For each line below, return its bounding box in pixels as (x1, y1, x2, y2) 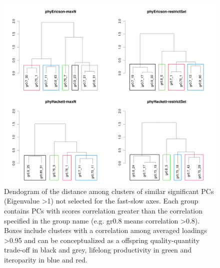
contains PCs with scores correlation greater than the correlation (4, 205, 203, 216)
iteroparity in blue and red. (4, 254, 87, 264)
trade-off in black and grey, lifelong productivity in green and (4, 244, 192, 255)
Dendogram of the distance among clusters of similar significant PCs (4, 185, 214, 196)
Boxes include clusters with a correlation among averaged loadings (4, 225, 207, 235)
